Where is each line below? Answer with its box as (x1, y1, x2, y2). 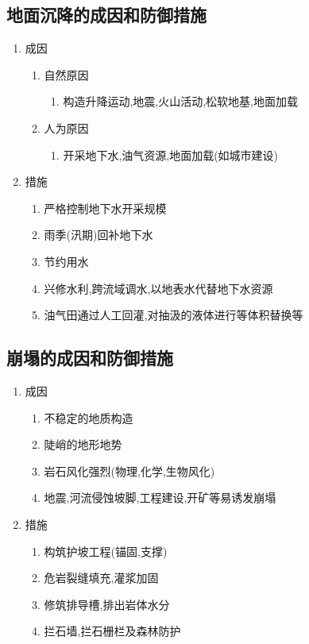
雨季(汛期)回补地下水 (44, 226, 153, 243)
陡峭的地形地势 (44, 436, 122, 453)
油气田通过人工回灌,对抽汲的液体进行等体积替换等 (44, 307, 303, 323)
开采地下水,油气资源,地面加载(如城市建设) (63, 146, 279, 163)
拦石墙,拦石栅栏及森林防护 (44, 623, 181, 639)
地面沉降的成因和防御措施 (6, 2, 207, 27)
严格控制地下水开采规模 (44, 199, 167, 216)
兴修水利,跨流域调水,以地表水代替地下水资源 (44, 280, 273, 296)
